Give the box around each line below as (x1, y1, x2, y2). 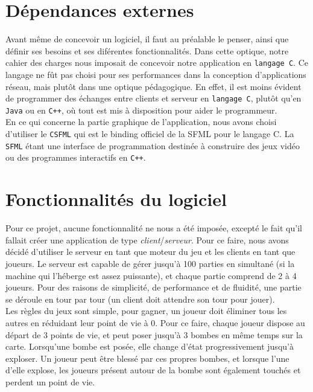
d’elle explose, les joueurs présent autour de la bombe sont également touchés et (5, 364, 301, 376)
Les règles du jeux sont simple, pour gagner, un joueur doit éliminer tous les (5, 304, 287, 317)
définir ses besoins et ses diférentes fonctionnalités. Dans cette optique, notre (5, 44, 289, 57)
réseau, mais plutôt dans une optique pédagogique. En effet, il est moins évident (5, 80, 302, 92)
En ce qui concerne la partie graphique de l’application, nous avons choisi (5, 115, 277, 128)
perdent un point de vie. (5, 375, 95, 388)
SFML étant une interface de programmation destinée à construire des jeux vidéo (5, 139, 300, 152)
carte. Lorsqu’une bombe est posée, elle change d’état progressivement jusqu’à (5, 340, 294, 353)
